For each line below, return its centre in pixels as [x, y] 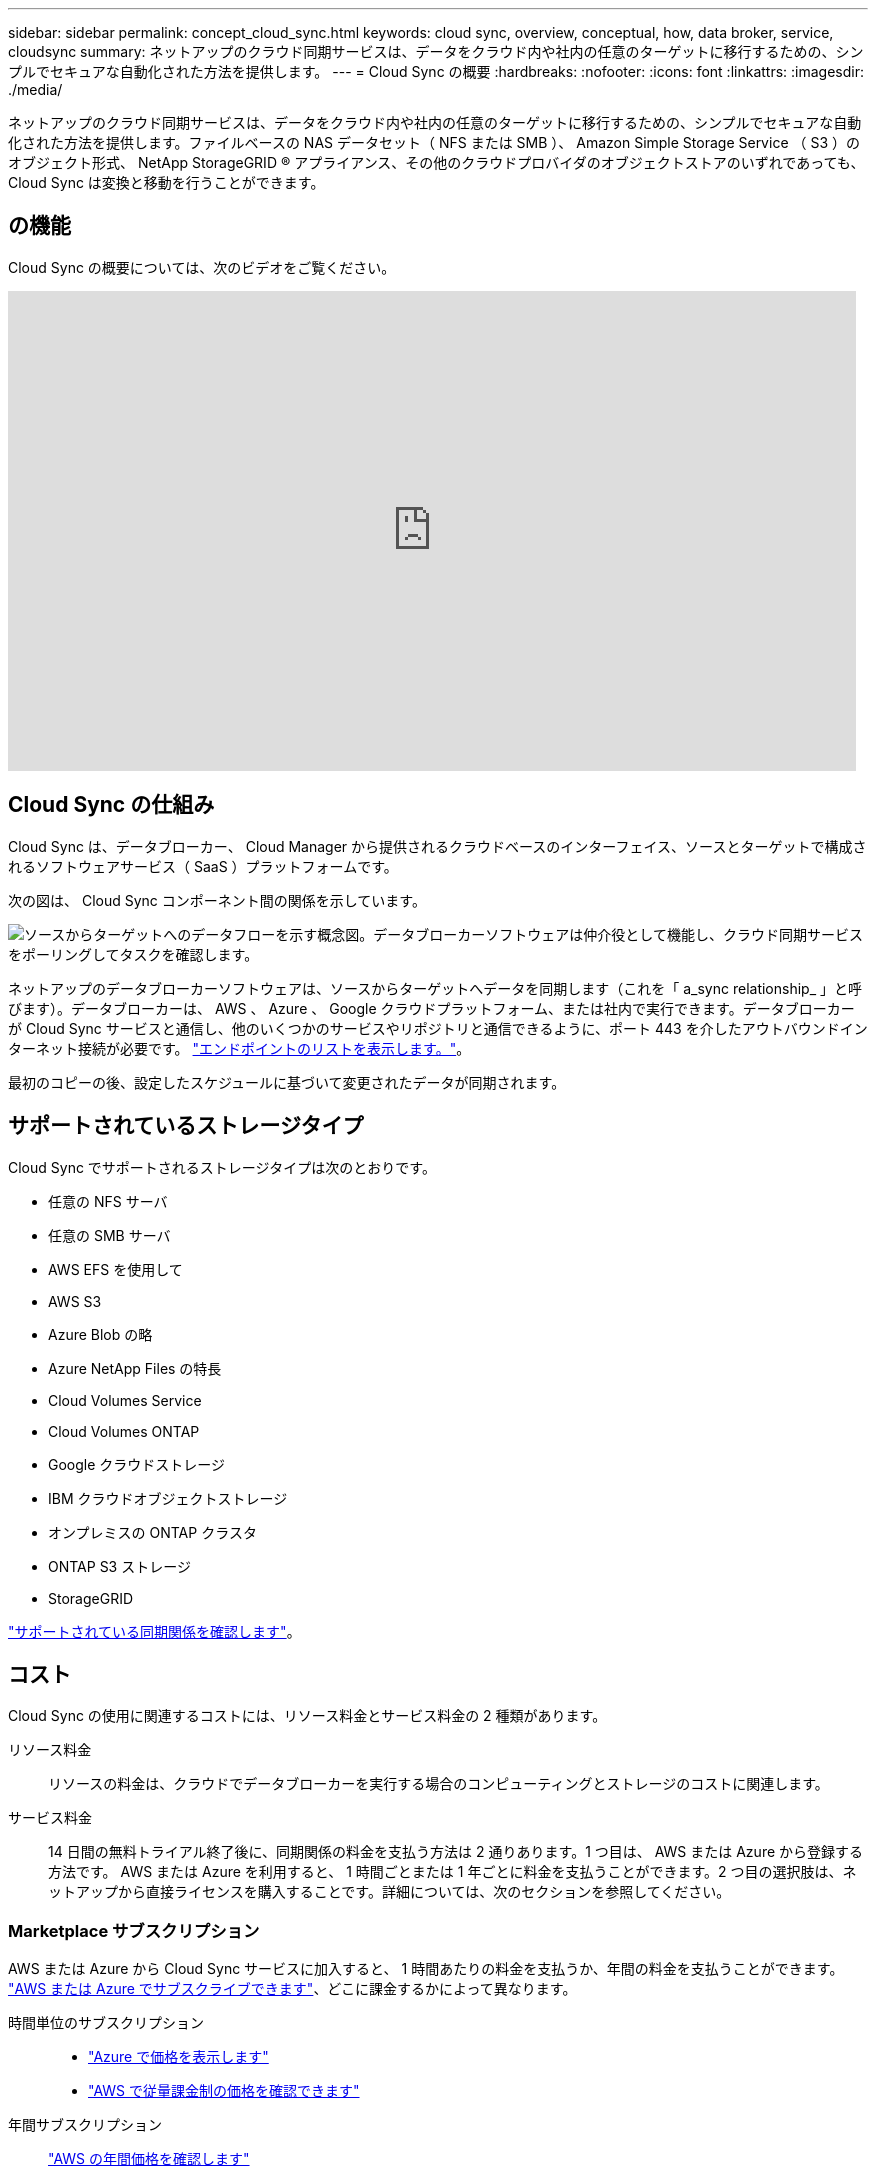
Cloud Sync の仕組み [111, 805]
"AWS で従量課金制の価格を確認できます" [224, 2091]
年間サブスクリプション [85, 2125]
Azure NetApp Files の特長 [135, 1368]
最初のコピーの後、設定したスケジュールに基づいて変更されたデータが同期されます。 [287, 1082]
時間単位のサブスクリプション [106, 2023]
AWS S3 [75, 1301]
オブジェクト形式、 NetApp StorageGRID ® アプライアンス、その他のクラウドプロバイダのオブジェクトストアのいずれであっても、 [436, 162]
